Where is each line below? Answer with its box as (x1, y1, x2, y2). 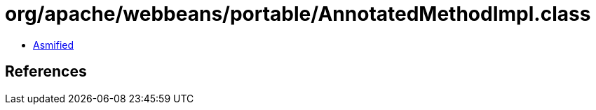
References (5, 63, 87, 81)
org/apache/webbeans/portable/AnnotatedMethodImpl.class (5, 2, 591, 26)
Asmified (33, 38, 74, 51)
